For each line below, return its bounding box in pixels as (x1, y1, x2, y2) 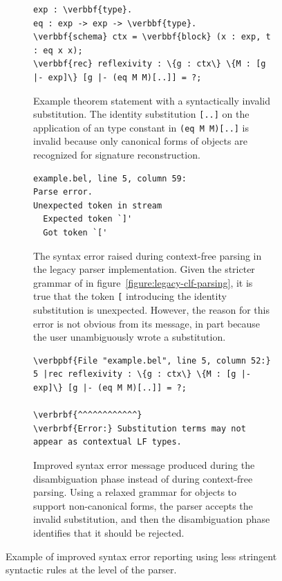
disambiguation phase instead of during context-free (33, 471, 253, 485)
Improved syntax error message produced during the (33, 458, 255, 472)
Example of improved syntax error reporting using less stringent (6, 548, 277, 563)
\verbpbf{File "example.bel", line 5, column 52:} (33, 355, 271, 366)
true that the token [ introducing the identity (33, 289, 227, 303)
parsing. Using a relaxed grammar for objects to (33, 485, 237, 499)
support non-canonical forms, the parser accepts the (33, 498, 253, 512)
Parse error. (33, 187, 93, 197)
